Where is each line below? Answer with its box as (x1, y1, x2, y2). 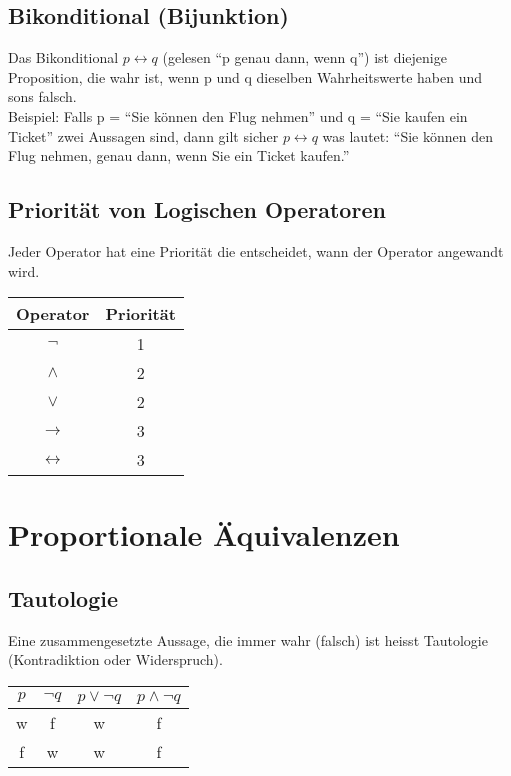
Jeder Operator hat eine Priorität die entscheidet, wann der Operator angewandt (8, 240, 504, 261)
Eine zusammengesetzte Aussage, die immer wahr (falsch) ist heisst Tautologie (8, 629, 488, 650)
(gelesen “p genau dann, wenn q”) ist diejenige (162, 47, 447, 68)
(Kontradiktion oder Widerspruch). (8, 649, 223, 670)
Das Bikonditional (8, 47, 119, 68)
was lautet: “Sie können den (322, 125, 493, 146)
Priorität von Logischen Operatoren (8, 194, 386, 225)
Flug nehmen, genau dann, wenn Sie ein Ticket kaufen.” (8, 145, 350, 166)
